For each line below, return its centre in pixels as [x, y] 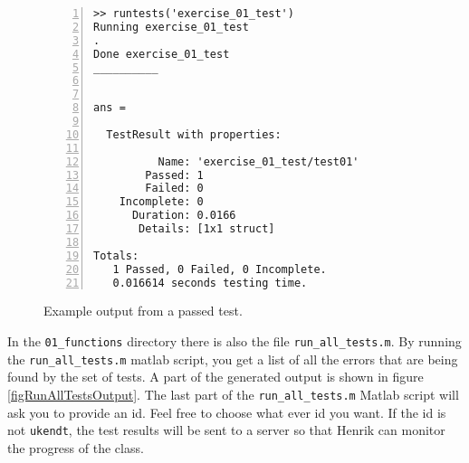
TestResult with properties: [194, 134]
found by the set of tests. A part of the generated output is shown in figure [215, 377]
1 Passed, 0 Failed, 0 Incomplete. [220, 269]
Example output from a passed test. [143, 311]
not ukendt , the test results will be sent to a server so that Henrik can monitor [226, 430]
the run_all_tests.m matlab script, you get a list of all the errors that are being [233, 359]
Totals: [116, 255]
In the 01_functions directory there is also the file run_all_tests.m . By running [234, 340]
